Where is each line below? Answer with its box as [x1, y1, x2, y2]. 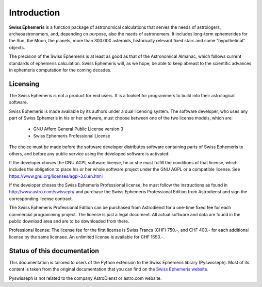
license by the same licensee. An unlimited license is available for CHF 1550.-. [9, 234, 165, 240]
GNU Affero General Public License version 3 [33, 126, 124, 132]
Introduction [9, 7, 60, 18]
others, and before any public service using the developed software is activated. [9, 151, 170, 156]
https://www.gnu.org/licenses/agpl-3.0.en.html [9, 173, 103, 179]
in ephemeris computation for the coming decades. [9, 67, 112, 73]
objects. [9, 44, 25, 51]
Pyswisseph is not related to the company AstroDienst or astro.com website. [9, 275, 162, 281]
